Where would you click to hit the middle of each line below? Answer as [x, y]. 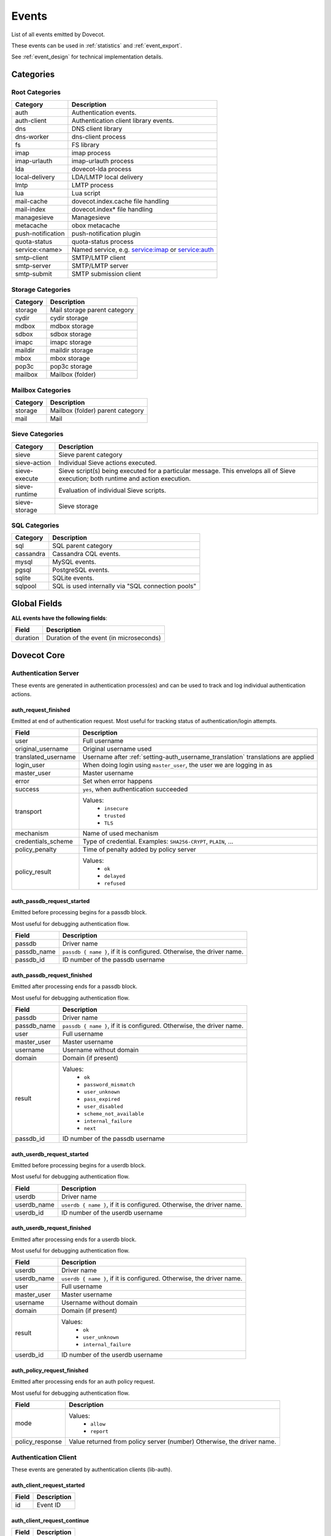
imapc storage [71, 342]
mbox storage [70, 358]
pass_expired [102, 1099]
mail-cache [32, 202]
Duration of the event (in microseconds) [104, 638]
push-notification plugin [106, 233]
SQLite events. [73, 578]
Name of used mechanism [121, 834]
